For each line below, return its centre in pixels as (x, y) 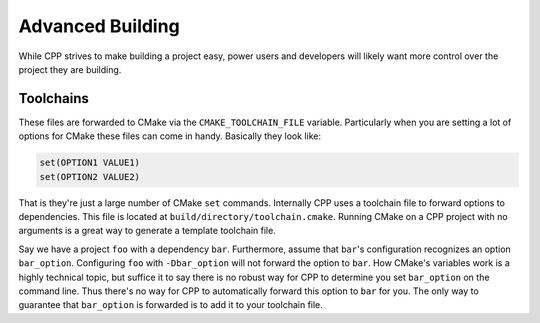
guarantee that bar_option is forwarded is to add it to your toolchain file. (171, 305)
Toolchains (53, 98)
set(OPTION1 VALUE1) (89, 163)
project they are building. (70, 69)
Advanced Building (99, 26)
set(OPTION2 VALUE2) (89, 176)
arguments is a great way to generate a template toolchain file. (147, 231)
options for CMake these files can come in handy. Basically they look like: (170, 136)
